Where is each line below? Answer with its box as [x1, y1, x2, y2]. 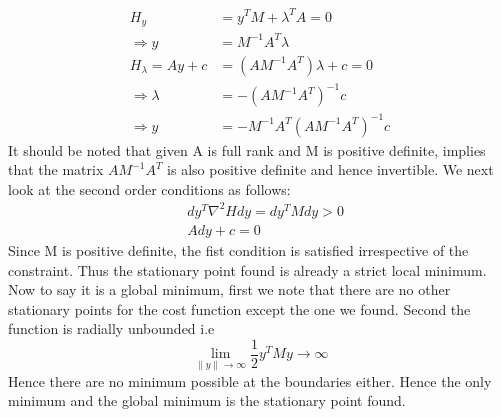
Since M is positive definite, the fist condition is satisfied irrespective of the [8, 239, 469, 260]
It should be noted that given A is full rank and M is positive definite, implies [8, 139, 486, 160]
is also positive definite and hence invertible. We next [167, 159, 494, 180]
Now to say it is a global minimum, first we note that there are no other [8, 279, 451, 300]
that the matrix [8, 159, 104, 180]
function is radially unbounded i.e [8, 318, 215, 339]
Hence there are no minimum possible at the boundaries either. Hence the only [8, 370, 492, 391]
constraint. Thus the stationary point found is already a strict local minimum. [8, 259, 487, 280]
